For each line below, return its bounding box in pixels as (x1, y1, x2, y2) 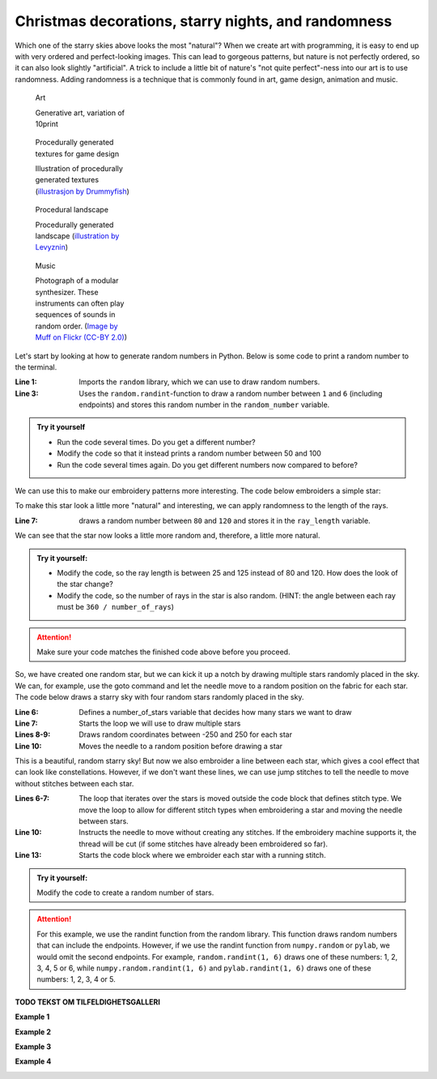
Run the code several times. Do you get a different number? (57, 437, 256, 447)
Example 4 (15, 1056, 52, 1066)
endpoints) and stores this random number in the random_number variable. (78, 400, 330, 409)
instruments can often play (35, 298, 125, 308)
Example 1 (15, 1012, 50, 1021)
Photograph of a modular (35, 276, 119, 285)
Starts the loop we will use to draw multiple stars (78, 718, 241, 728)
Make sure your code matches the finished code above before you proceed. (36, 647, 291, 657)
